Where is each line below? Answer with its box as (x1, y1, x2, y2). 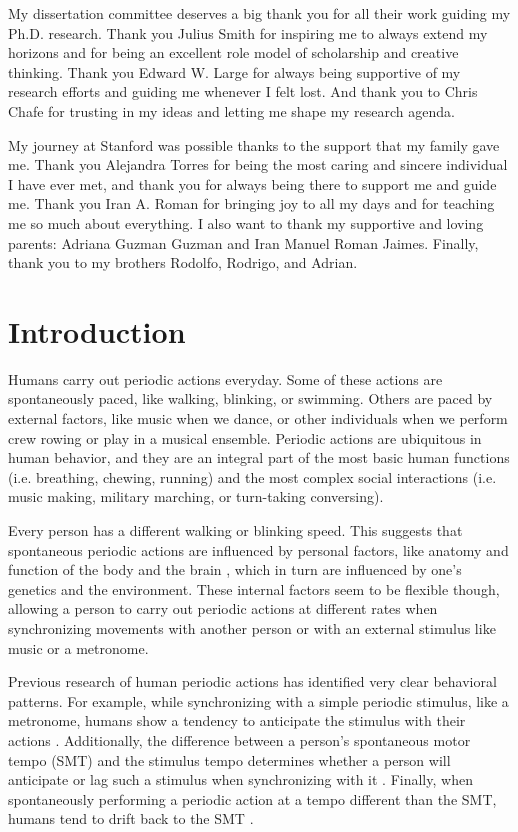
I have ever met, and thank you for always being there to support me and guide (8, 173, 497, 194)
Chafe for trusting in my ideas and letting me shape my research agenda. (8, 100, 455, 121)
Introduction (8, 310, 186, 351)
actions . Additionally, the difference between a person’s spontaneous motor (8, 729, 471, 750)
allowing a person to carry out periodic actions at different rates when (8, 598, 438, 619)
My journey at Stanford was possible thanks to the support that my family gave (8, 134, 500, 155)
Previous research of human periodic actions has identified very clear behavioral (8, 671, 497, 692)
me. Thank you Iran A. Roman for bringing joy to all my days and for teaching (8, 193, 495, 214)
